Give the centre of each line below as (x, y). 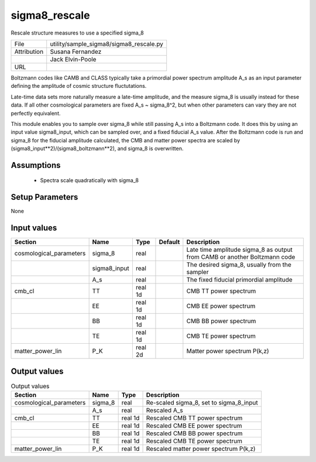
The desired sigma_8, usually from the (239, 265)
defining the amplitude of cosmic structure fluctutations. (79, 86)
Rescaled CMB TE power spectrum (194, 441)
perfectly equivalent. (36, 113)
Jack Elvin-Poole (73, 59)
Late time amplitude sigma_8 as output (239, 250)
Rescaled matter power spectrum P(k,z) (201, 449)
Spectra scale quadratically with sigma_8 (89, 180)
